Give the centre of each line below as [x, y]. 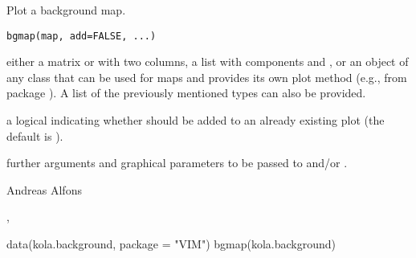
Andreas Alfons [44, 189]
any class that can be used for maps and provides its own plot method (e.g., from [207, 77]
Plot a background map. [66, 10]
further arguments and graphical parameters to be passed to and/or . [177, 163]
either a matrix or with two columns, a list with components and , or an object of [208, 61]
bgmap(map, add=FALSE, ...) [82, 36]
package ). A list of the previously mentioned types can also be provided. [186, 93]
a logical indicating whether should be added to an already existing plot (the [196, 120]
